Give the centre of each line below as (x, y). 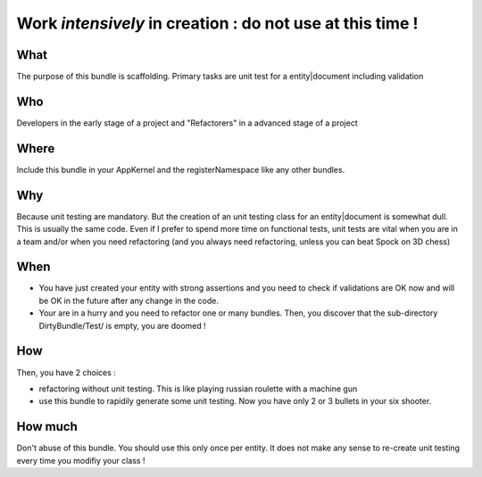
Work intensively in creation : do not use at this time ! (217, 23)
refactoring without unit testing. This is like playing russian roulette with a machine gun (198, 389)
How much (47, 427)
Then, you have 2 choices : (66, 372)
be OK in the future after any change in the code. (129, 300)
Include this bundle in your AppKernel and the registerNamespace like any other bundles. (181, 169)
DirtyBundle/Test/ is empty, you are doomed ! (123, 325)
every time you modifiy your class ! (81, 460)
